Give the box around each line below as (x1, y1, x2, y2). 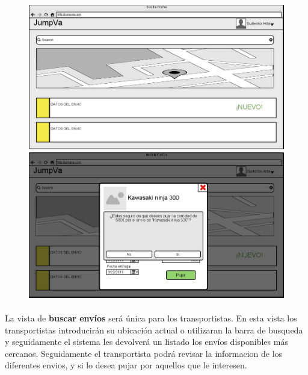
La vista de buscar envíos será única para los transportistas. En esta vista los (5, 312, 297, 324)
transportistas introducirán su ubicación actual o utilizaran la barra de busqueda (5, 323, 303, 336)
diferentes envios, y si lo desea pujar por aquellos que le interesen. (5, 359, 247, 371)
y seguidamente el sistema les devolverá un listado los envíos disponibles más (5, 335, 288, 348)
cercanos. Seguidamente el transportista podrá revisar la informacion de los (5, 347, 283, 359)
